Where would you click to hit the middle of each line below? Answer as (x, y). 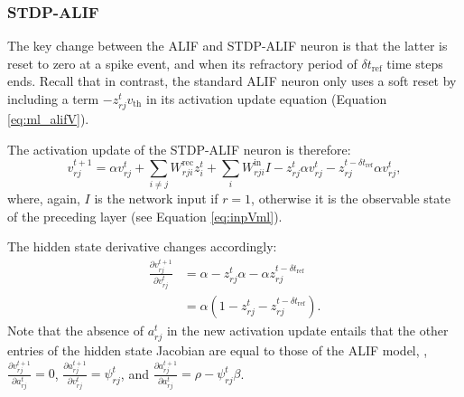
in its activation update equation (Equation (267, 99)
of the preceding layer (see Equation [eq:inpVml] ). (145, 216)
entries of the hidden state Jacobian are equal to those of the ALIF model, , (218, 350)
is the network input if (156, 198)
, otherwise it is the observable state (351, 198)
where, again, (44, 198)
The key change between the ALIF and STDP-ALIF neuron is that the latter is (227, 46)
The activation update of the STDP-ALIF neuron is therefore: (179, 149)
